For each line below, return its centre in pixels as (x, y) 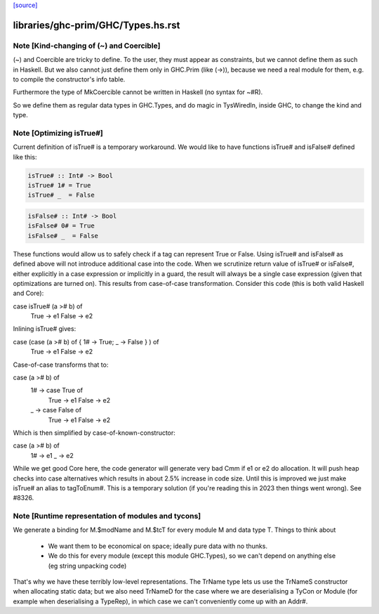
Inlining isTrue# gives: (45, 329)
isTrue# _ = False (61, 195)
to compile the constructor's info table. (69, 79)
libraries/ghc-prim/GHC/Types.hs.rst (97, 25)
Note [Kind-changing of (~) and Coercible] (87, 46)
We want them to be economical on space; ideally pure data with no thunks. (158, 546)
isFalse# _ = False (63, 236)
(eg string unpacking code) (87, 566)
